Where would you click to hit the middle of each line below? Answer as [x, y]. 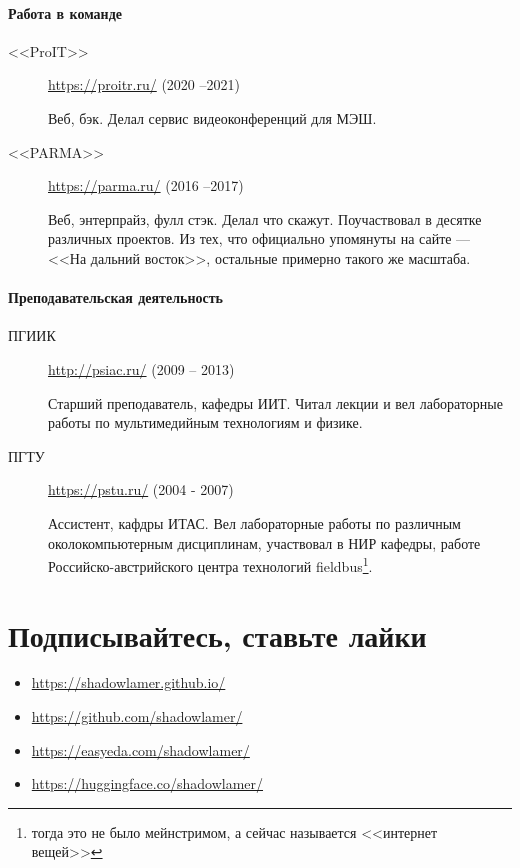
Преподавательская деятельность [115, 297]
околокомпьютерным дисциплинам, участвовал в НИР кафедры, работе [264, 542]
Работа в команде [65, 12]
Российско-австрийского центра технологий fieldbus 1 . [210, 564]
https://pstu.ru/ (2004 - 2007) [141, 489]
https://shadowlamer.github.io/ [128, 682]
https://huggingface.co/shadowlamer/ [147, 783]
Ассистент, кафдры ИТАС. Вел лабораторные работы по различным [254, 522]
